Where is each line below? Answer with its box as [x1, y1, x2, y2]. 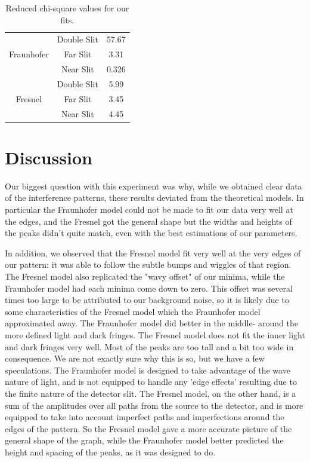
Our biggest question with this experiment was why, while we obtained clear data [5, 179, 302, 192]
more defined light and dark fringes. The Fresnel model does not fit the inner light [5, 329, 305, 341]
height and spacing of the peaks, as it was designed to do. [5, 445, 216, 458]
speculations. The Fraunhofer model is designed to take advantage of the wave [5, 363, 290, 376]
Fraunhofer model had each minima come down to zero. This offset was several [5, 282, 293, 294]
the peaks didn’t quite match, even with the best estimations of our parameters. [5, 227, 297, 239]
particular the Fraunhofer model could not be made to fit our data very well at [5, 203, 293, 216]
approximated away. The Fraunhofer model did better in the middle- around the [5, 317, 298, 329]
